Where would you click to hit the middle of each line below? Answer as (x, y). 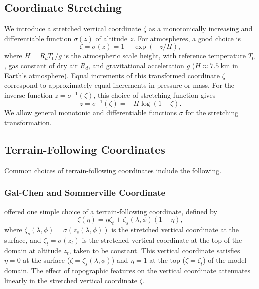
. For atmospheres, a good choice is (187, 38)
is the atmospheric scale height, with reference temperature (155, 55)
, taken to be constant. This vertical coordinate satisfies (155, 250)
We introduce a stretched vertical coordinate (73, 28)
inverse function (28, 94)
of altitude (111, 38)
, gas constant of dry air (41, 65)
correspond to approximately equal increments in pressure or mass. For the (119, 85)
